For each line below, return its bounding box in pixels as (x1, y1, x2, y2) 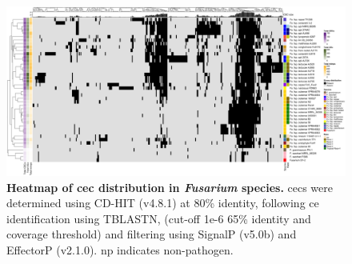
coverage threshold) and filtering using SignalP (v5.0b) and (6, 226, 297, 242)
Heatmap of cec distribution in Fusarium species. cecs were (6, 178, 333, 195)
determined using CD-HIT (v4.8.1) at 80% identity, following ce (6, 194, 319, 211)
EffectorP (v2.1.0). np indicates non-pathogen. (6, 241, 234, 258)
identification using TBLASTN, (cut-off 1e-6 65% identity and (6, 210, 311, 226)
